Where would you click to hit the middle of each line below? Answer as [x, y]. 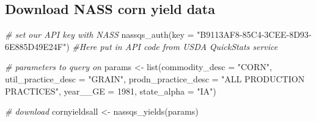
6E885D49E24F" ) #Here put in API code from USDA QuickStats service [141, 46]
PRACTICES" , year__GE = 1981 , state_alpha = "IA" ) [111, 91]
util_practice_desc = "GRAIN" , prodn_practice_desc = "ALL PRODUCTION [155, 78]
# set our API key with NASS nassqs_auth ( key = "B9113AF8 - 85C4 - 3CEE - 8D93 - [158, 34]
